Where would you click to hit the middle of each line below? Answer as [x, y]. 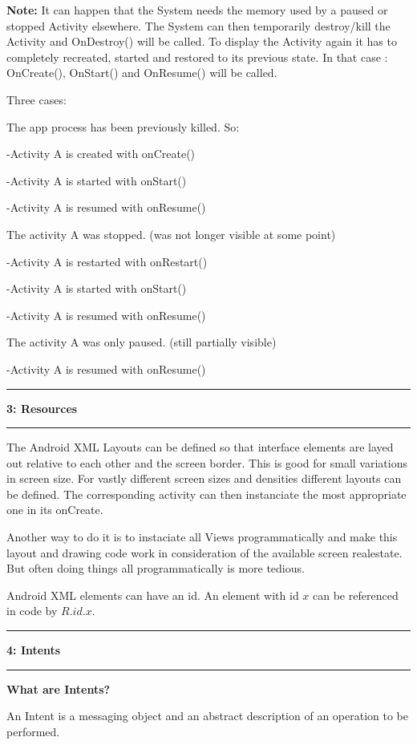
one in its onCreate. [55, 510]
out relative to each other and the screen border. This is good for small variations [207, 462]
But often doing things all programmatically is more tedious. [156, 568]
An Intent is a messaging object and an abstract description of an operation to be [208, 716]
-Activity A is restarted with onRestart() [107, 261]
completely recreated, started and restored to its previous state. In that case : [197, 57]
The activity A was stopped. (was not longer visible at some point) [171, 234]
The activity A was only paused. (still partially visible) [142, 342]
